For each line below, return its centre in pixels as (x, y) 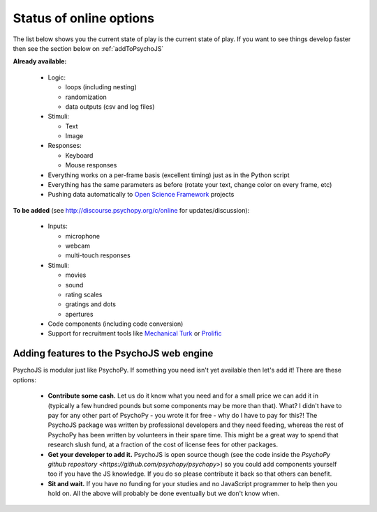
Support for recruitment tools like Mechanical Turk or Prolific (135, 333)
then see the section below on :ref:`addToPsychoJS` (88, 48)
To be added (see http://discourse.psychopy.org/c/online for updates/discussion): (131, 210)
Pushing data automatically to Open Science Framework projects (141, 195)
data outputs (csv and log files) (110, 106)
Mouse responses (91, 165)
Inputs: (58, 226)
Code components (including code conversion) (116, 324)
